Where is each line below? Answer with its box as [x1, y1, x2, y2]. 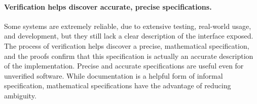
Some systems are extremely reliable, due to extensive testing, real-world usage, [4, 20, 251, 31]
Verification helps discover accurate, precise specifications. [4, 1, 212, 12]
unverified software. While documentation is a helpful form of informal [4, 70, 223, 81]
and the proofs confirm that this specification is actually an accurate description [4, 50, 253, 61]
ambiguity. [4, 90, 36, 100]
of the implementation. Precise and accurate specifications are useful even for [4, 60, 244, 71]
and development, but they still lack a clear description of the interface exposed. [4, 30, 253, 41]
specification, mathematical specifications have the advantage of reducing [4, 80, 231, 91]
